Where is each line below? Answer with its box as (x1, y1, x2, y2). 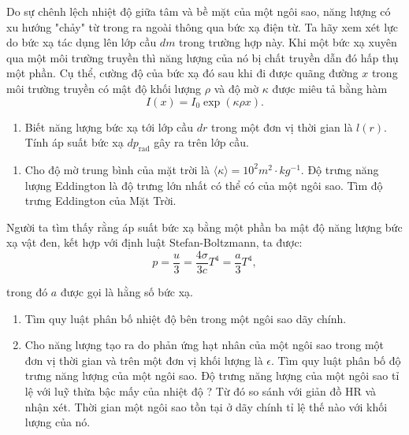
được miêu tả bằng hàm (272, 80, 388, 96)
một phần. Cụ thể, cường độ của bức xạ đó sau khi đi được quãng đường (6, 65, 359, 81)
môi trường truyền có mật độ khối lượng (6, 80, 202, 96)
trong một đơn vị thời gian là (211, 118, 353, 135)
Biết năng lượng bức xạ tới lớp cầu (24, 118, 194, 135)
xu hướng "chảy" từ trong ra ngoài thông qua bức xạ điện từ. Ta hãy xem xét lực (6, 18, 399, 35)
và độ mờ (214, 80, 259, 96)
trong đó (6, 283, 48, 299)
